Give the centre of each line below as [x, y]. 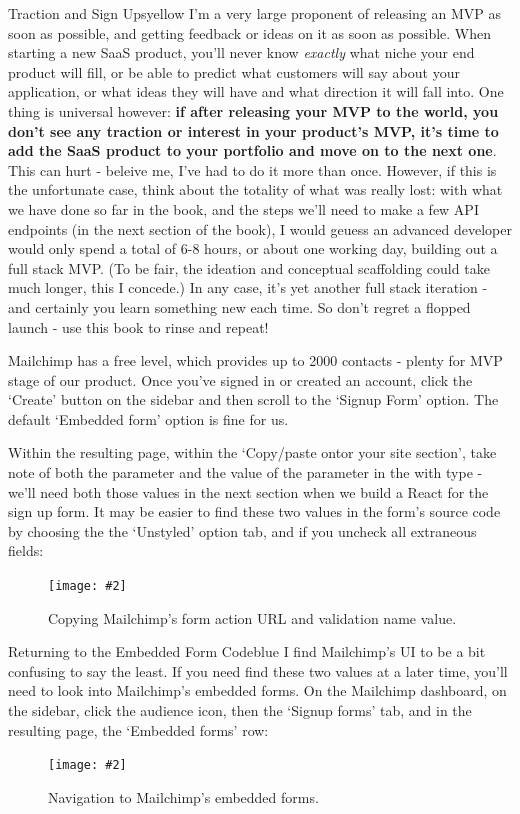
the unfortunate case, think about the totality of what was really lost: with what [255, 189]
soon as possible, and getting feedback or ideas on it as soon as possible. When [250, 32]
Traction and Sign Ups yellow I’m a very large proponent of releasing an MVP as [254, 13]
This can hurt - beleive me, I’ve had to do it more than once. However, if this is [252, 169]
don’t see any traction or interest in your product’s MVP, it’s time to [253, 130]
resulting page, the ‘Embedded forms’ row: [138, 729]
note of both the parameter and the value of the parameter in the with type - [245, 472]
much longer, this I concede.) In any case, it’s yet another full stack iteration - [248, 287]
